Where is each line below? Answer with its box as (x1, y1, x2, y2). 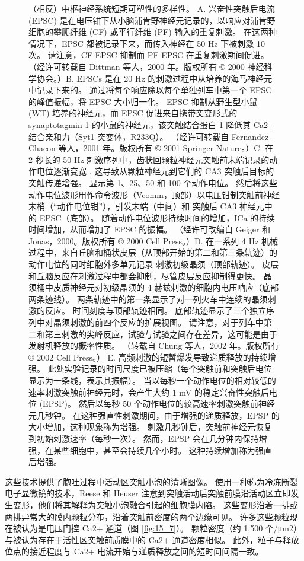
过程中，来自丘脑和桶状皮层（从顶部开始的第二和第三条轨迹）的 (28, 246, 277, 259)
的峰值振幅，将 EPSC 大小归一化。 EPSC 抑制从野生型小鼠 (28, 95, 258, 107)
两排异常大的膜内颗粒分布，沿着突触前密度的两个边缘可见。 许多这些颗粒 (5, 510, 290, 522)
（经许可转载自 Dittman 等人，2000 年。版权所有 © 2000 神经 (28, 60, 264, 72)
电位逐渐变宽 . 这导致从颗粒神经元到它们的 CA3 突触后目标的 (36, 165, 274, 177)
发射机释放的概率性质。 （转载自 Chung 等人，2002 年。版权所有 (28, 339, 279, 352)
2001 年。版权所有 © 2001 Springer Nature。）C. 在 (83, 142, 273, 154)
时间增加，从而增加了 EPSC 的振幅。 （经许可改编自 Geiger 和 (28, 223, 271, 235)
